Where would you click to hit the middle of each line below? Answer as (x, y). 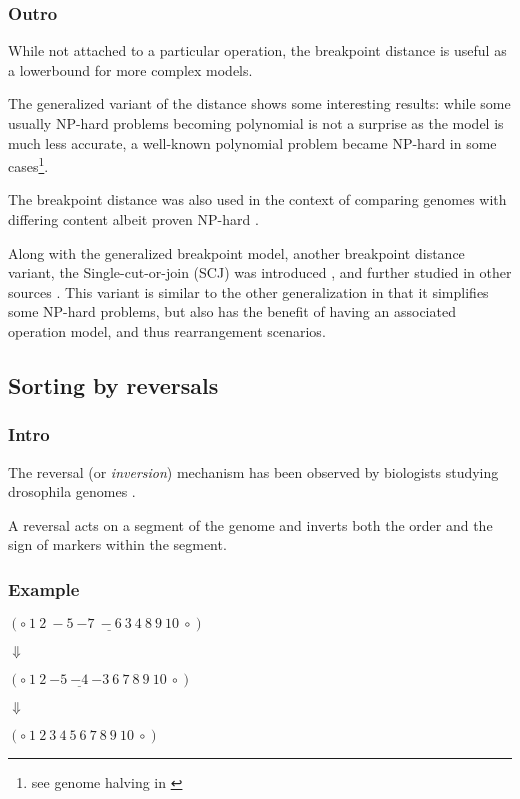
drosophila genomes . (72, 491)
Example (44, 588)
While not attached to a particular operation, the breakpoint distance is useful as (257, 50)
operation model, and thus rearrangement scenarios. (167, 331)
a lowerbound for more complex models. (130, 69)
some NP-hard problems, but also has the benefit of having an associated (232, 311)
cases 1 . (28, 164)
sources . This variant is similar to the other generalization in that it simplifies (248, 291)
